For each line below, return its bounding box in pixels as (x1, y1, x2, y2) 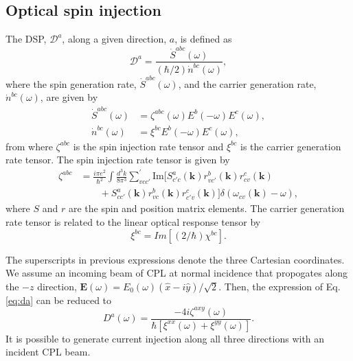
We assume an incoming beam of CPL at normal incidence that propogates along (5, 266, 348, 280)
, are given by (40, 90, 98, 104)
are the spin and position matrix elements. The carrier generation (68, 201, 345, 216)
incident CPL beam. (5, 345, 91, 359)
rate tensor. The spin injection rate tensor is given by (5, 152, 230, 167)
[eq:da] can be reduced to (5, 292, 112, 307)
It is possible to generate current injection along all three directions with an (5, 331, 325, 345)
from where (5, 139, 53, 153)
